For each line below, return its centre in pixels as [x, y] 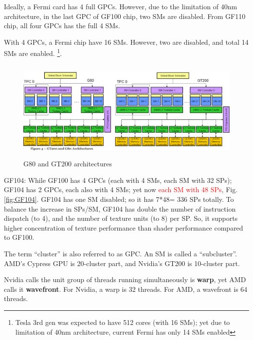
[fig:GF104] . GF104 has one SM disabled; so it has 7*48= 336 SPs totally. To [119, 199]
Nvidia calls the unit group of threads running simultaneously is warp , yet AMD [125, 279]
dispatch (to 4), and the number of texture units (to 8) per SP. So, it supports [121, 218]
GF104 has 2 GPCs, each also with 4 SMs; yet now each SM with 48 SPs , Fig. [121, 189]
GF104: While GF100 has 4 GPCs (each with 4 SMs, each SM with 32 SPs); [118, 180]
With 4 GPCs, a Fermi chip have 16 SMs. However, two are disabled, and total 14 [126, 42]
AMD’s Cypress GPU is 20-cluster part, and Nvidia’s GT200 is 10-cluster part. [122, 263]
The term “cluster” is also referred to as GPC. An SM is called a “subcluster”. [120, 253]
